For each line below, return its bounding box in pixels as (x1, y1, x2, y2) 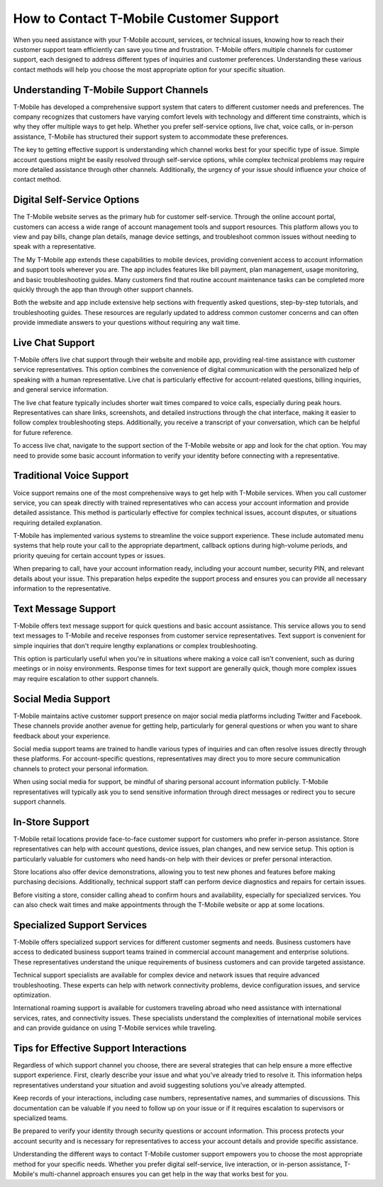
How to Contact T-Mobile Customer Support (13, 11, 279, 26)
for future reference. (13, 428, 73, 436)
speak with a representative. (13, 242, 96, 251)
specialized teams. (13, 1114, 68, 1122)
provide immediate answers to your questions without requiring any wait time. (13, 318, 240, 327)
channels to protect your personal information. (13, 764, 149, 773)
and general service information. (13, 385, 109, 394)
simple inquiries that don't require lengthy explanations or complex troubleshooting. (13, 641, 258, 650)
